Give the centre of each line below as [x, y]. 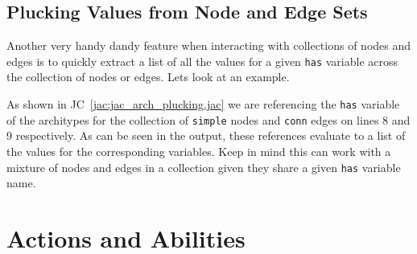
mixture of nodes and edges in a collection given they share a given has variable [204, 167]
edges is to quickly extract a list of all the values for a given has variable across [202, 61]
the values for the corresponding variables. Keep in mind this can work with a [199, 151]
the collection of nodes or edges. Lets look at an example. [148, 77]
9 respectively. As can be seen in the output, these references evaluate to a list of [206, 135]
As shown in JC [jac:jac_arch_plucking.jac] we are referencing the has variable [203, 104]
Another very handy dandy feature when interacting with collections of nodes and [209, 45]
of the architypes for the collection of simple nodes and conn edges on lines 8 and [208, 119]
